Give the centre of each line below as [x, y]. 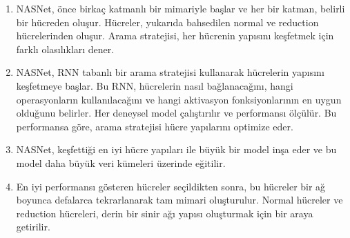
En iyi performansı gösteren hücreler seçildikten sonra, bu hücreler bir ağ [171, 186]
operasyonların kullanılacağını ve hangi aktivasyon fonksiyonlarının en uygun [179, 99]
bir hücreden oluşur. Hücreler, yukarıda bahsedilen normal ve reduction [167, 22]
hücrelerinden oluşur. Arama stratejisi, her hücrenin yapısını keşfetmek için [175, 36]
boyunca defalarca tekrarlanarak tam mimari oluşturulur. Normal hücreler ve [179, 200]
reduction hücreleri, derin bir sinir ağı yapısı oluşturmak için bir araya [165, 213]
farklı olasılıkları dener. [65, 49]
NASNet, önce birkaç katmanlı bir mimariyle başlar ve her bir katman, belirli [181, 8]
